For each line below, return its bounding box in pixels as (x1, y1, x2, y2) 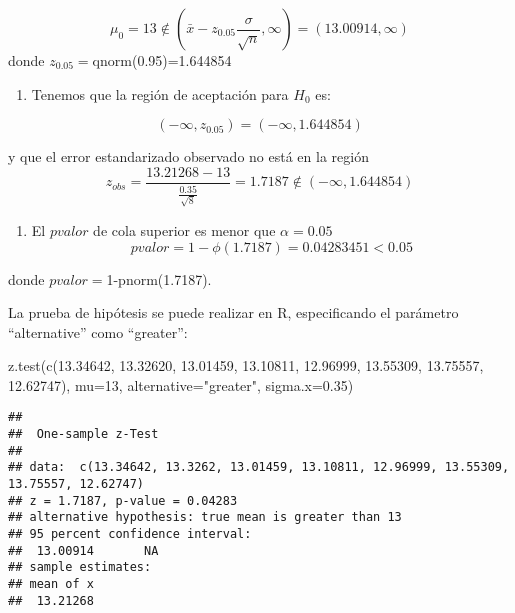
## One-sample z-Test (8, 427, 159, 442)
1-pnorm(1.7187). (106, 268, 212, 289)
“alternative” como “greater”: (8, 321, 188, 342)
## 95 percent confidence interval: (8, 527, 252, 542)
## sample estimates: (8, 560, 152, 575)
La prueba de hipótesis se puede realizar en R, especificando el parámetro (8, 302, 459, 323)
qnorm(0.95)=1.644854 (92, 50, 232, 70)
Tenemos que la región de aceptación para (31, 83, 289, 104)
